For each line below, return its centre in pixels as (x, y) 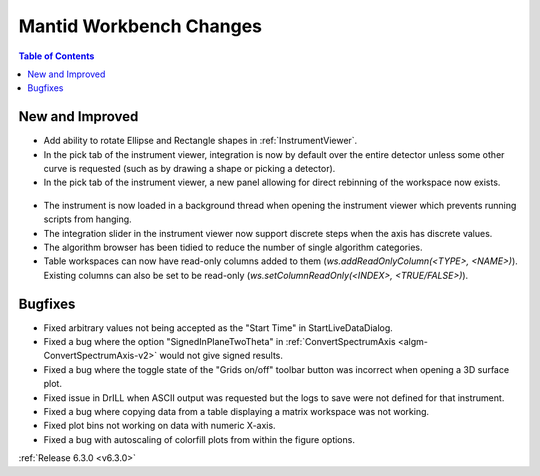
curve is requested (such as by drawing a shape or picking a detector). (189, 169)
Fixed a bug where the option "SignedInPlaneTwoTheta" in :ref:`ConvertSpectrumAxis (219, 342)
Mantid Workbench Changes (140, 26)
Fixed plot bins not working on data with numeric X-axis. (159, 426)
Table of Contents (56, 56)
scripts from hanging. (87, 219)
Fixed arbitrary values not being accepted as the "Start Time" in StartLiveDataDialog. (218, 327)
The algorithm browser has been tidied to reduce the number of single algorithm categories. (233, 247)
